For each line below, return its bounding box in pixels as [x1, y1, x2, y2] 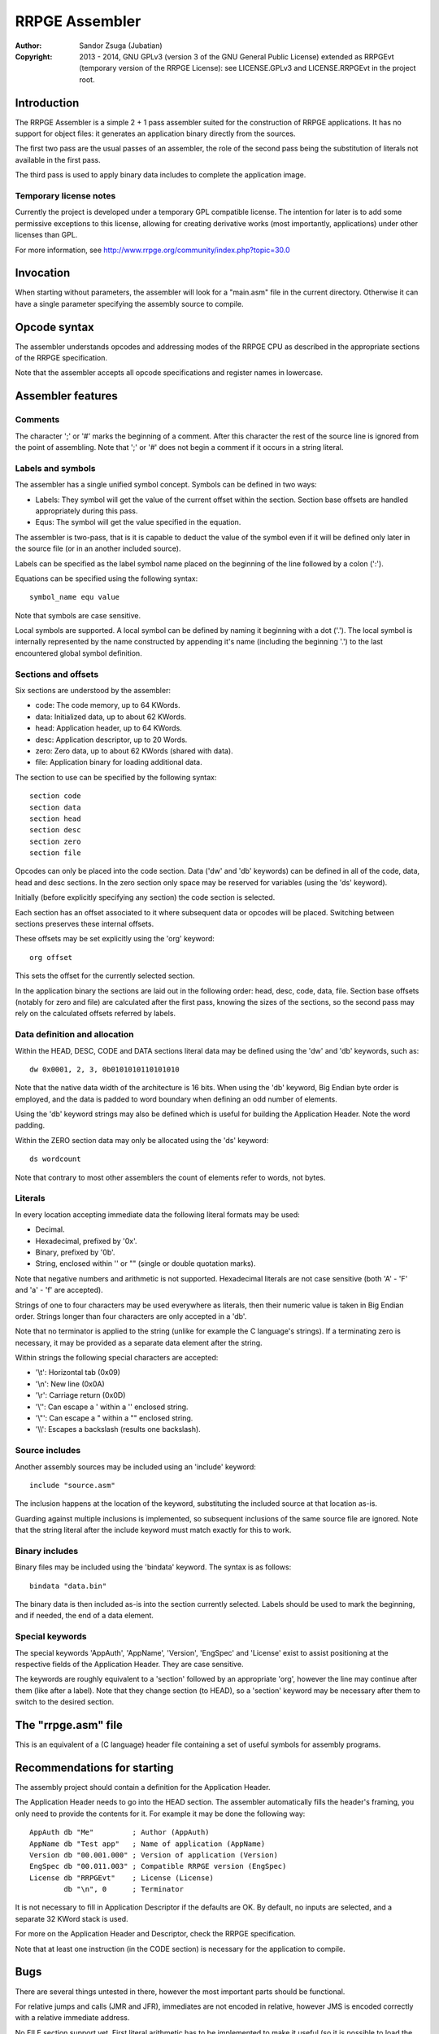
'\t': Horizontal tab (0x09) [35, 1368, 121, 1377]
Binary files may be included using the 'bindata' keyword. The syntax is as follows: [15, 1562, 292, 1572]
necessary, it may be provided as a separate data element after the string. [15, 1338, 263, 1347]
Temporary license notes [15, 190, 116, 201]
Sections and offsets [15, 668, 99, 679]
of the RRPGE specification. [15, 353, 107, 363]
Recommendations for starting [15, 1761, 174, 1774]
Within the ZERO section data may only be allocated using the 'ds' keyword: [15, 1135, 269, 1145]
